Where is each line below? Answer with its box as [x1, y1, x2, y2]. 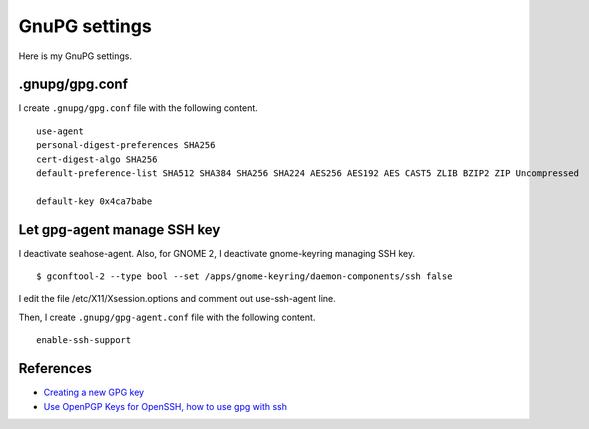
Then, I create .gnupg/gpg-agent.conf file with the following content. [18, 311, 316, 323]
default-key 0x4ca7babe [36, 195, 153, 207]
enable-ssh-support [36, 335, 132, 346]
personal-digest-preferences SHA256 [36, 140, 216, 151]
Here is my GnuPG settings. [18, 50, 132, 62]
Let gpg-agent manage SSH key [18, 221, 221, 238]
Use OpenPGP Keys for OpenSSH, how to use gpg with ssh [43, 400, 287, 412]
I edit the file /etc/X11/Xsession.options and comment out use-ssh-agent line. [18, 293, 337, 305]
